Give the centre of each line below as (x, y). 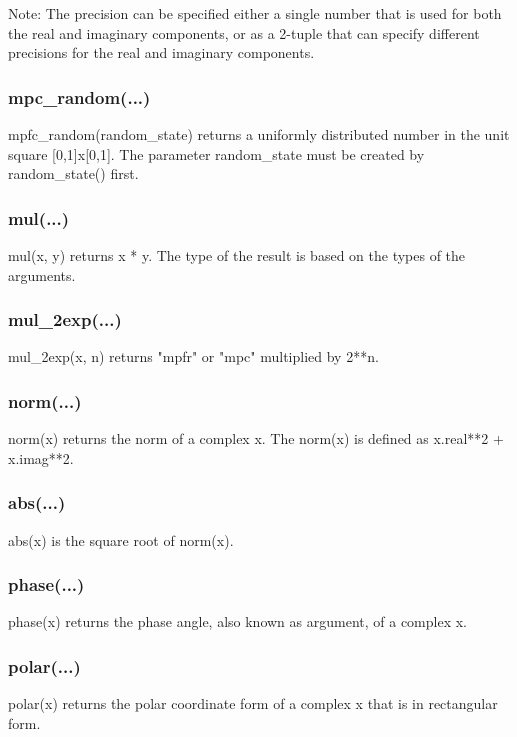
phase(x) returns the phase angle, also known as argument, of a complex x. (237, 621)
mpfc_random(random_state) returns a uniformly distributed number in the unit (259, 134)
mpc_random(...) (79, 96)
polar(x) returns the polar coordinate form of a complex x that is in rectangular (253, 703)
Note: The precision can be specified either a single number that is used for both (255, 13)
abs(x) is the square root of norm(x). (121, 539)
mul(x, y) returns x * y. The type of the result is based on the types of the (237, 255)
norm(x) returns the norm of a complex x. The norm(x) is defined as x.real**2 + (256, 438)
